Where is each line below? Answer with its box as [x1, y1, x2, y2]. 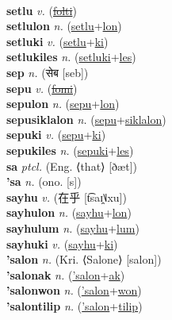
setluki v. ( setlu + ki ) [6, 33, 109, 49]
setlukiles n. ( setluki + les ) [6, 48, 136, 65]
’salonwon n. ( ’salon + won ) [6, 282, 142, 299]
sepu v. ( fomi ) [6, 79, 78, 96]
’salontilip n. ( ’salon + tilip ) [6, 297, 143, 314]
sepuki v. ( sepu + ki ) [6, 126, 106, 143]
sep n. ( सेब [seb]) [6, 64, 89, 80]
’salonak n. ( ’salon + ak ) [6, 266, 125, 283]
